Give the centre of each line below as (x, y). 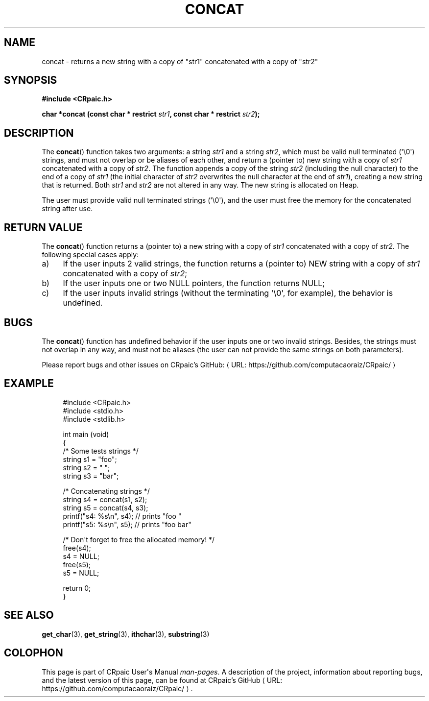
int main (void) (86, 434)
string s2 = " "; (86, 467)
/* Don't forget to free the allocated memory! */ (139, 539)
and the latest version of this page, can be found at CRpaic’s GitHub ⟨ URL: (162, 680)
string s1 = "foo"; (90, 459)
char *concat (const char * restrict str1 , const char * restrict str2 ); (151, 114)
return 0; (77, 588)
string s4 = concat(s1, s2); (105, 499)
